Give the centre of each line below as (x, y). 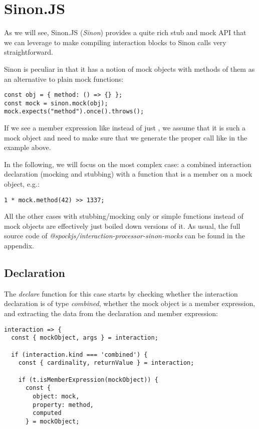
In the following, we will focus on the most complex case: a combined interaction (128, 164)
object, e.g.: (22, 184)
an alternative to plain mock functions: (64, 79)
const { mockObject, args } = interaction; (85, 338)
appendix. (19, 246)
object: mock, (56, 396)
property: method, (63, 405)
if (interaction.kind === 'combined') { (79, 354)
